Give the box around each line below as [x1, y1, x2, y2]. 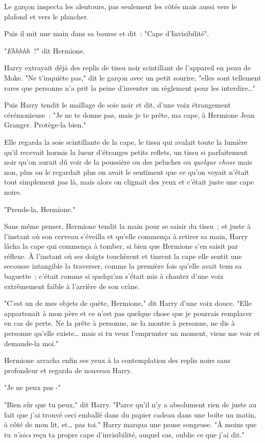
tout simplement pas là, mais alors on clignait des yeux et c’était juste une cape [4, 176, 254, 187]
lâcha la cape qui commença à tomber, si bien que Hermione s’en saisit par [4, 241, 238, 251]
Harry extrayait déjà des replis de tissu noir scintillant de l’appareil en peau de [4, 62, 251, 73]
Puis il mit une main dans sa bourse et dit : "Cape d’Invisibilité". [4, 28, 209, 39]
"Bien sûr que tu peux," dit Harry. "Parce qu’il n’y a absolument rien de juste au [4, 399, 257, 409]
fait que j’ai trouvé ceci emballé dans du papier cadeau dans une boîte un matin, [4, 409, 256, 420]
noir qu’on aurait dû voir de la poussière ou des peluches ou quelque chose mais [4, 157, 252, 167]
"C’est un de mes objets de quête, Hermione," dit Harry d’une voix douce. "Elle [4, 298, 252, 308]
